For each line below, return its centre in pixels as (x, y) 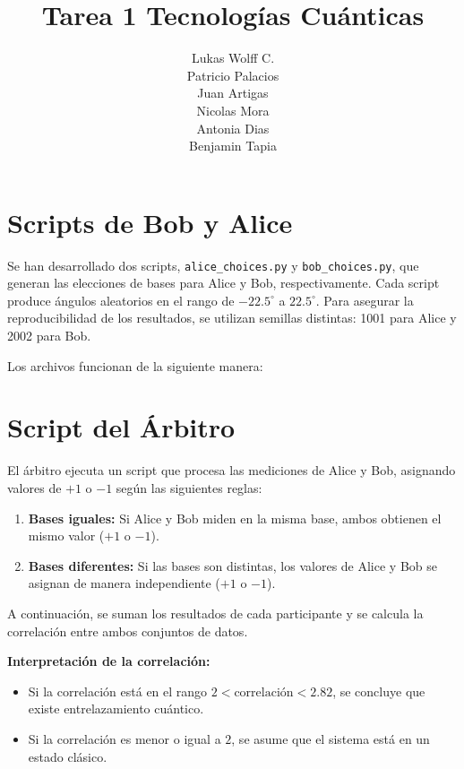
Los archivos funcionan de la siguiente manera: (135, 365)
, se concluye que (379, 691)
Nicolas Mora (233, 110)
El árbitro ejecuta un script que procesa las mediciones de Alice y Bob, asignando (232, 470)
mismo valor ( (66, 536)
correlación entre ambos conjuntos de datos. (128, 631)
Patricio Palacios (233, 75)
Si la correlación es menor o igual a (125, 738)
